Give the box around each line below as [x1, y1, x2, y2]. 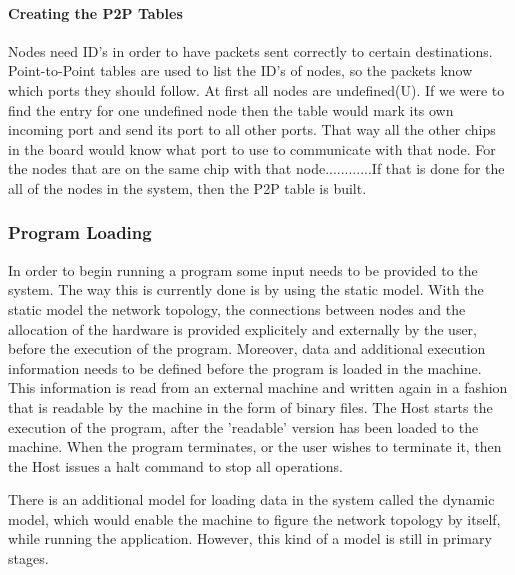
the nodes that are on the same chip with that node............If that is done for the [8, 158, 505, 179]
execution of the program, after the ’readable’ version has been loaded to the [8, 416, 479, 437]
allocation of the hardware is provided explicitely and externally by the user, [8, 318, 477, 339]
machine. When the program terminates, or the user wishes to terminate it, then [8, 436, 502, 457]
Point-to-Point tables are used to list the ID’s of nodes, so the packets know [8, 60, 473, 81]
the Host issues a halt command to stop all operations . [8, 455, 343, 476]
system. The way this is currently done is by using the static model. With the [8, 279, 484, 300]
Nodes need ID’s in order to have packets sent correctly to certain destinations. [8, 40, 493, 61]
